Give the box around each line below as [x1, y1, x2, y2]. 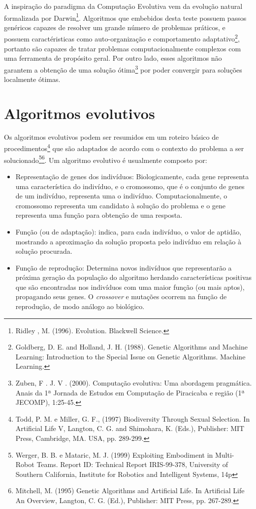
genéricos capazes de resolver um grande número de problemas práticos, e [4, 22, 225, 32]
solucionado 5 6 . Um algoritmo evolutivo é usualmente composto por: [4, 153, 207, 165]
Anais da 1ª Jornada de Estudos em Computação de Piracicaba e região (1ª [15, 387, 245, 397]
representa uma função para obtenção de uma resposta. [15, 210, 183, 220]
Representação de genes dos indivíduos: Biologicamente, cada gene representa [15, 171, 249, 181]
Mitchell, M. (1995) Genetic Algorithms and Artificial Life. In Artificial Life [15, 485, 245, 496]
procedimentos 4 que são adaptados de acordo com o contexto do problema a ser [4, 142, 244, 154]
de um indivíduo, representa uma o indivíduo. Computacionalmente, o [15, 191, 227, 201]
